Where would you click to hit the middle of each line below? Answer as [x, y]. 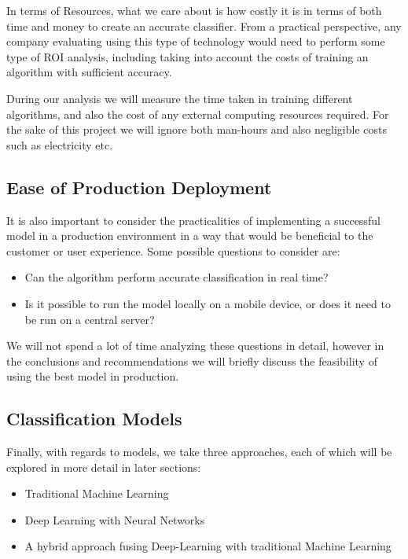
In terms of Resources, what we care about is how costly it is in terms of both [194, 10]
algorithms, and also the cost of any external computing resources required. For [198, 114]
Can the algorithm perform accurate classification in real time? [176, 277]
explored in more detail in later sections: [104, 467]
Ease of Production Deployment [139, 187]
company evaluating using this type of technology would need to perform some [196, 41]
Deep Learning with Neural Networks [115, 519]
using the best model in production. [93, 376]
